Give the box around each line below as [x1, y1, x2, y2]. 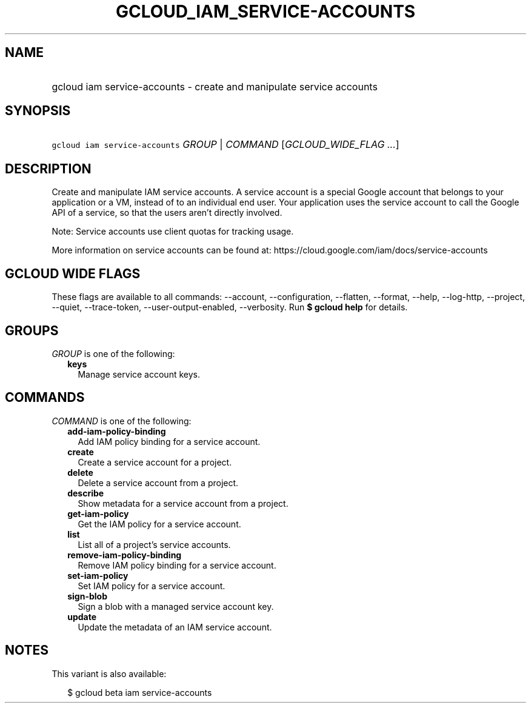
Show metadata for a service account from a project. [78, 498, 289, 509]
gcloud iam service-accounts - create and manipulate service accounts [52, 80, 378, 93]
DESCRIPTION [5, 161, 92, 176]
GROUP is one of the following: [52, 348, 175, 359]
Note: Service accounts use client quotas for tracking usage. [52, 226, 294, 237]
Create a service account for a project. [78, 456, 232, 467]
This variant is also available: [52, 668, 167, 679]
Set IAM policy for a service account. [78, 580, 225, 591]
